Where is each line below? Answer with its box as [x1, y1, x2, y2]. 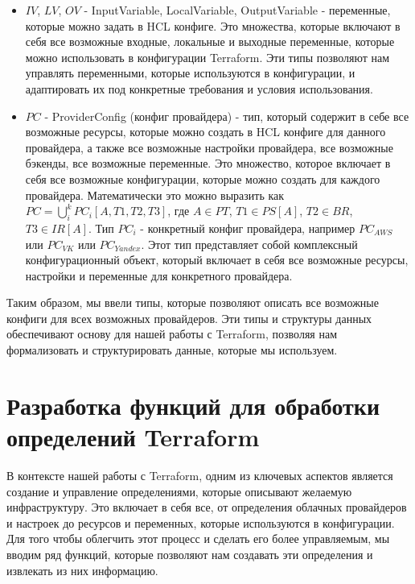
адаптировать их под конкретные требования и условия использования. [25, 80, 373, 97]
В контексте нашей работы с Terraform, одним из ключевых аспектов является [6, 466, 393, 483]
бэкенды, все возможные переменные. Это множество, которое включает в [25, 155, 391, 172]
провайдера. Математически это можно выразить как [25, 186, 285, 203]
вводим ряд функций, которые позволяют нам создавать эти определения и [6, 545, 373, 562]
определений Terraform [6, 420, 260, 454]
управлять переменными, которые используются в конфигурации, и [25, 64, 355, 81]
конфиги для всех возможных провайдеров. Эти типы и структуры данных [6, 309, 372, 326]
